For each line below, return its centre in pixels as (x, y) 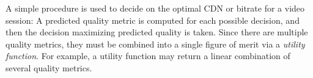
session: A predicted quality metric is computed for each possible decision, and (153, 20)
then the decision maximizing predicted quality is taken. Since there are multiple (157, 32)
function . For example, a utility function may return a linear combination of (148, 56)
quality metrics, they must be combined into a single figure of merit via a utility (155, 44)
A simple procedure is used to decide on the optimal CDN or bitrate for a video (155, 8)
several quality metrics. (49, 67)
